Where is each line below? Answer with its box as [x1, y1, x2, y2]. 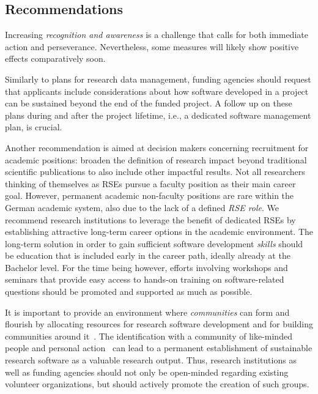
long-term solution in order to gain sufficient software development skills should [5, 237, 303, 250]
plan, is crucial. [5, 121, 62, 133]
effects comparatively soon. [5, 52, 106, 65]
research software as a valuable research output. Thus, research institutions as [5, 354, 297, 366]
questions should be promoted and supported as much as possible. [5, 285, 253, 298]
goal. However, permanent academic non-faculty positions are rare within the [5, 189, 294, 202]
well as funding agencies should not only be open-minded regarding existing [5, 365, 289, 378]
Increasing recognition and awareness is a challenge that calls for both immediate [5, 28, 308, 41]
